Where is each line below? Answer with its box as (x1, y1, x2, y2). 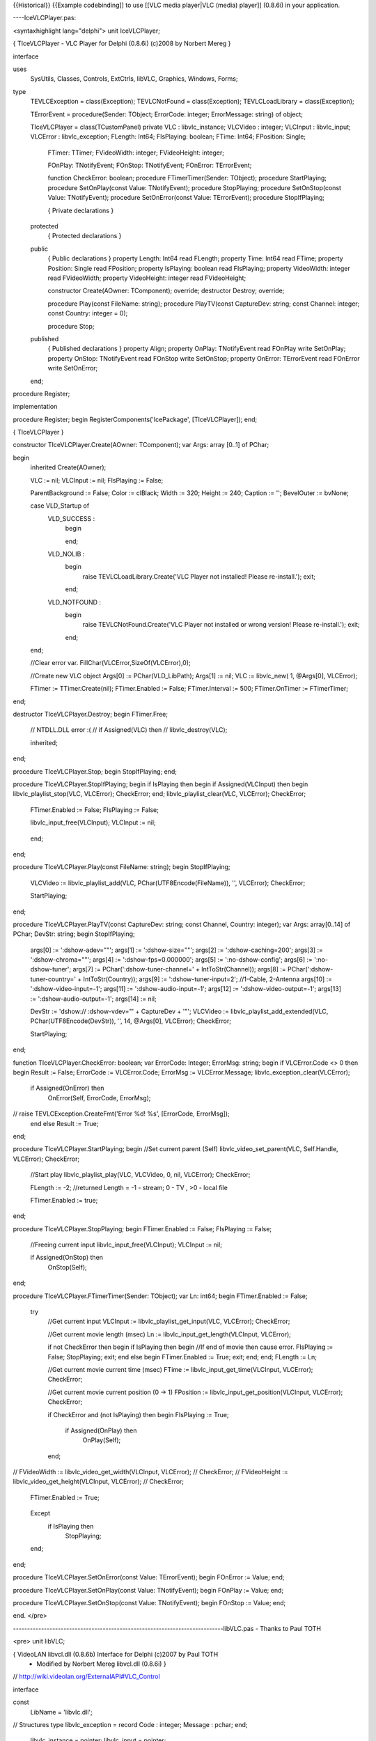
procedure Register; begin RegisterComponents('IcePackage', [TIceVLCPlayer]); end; (13, 415, 258, 423)
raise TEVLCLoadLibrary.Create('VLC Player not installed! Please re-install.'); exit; (82, 572, 316, 581)
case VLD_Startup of (30, 501, 90, 510)
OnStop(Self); (47, 1263, 87, 1271)
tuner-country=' (30, 975, 77, 983)
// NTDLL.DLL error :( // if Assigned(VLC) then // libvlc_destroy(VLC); (30, 726, 228, 734)
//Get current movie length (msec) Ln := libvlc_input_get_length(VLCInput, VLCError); (47, 1330, 292, 1338)
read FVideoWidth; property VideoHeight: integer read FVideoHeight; (47, 274, 246, 282)
